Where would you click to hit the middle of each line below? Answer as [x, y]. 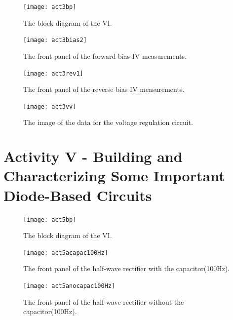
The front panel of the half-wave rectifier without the [104, 301]
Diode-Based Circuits [78, 195]
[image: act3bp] [50, 7]
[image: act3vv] [50, 106]
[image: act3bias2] [55, 40]
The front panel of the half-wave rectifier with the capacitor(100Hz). [127, 268]
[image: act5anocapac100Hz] [69, 286]
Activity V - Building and [93, 156]
